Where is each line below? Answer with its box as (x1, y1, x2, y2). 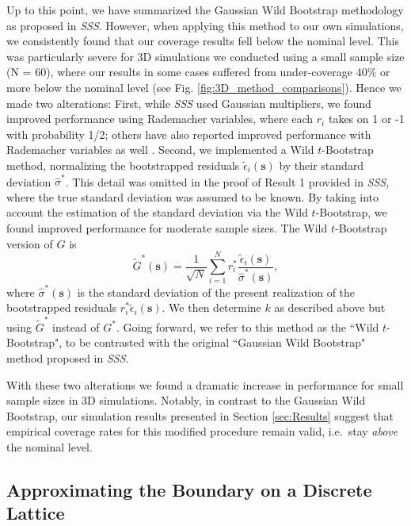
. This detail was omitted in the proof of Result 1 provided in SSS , (65, 173, 390, 190)
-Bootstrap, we (315, 204, 387, 221)
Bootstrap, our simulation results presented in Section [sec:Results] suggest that (6, 407, 394, 424)
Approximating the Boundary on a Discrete (6, 477, 372, 501)
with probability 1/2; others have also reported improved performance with (6, 125, 371, 142)
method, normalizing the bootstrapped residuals (6, 156, 240, 173)
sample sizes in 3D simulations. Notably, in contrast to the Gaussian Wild (6, 392, 366, 409)
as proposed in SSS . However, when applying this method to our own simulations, (6, 17, 404, 33)
